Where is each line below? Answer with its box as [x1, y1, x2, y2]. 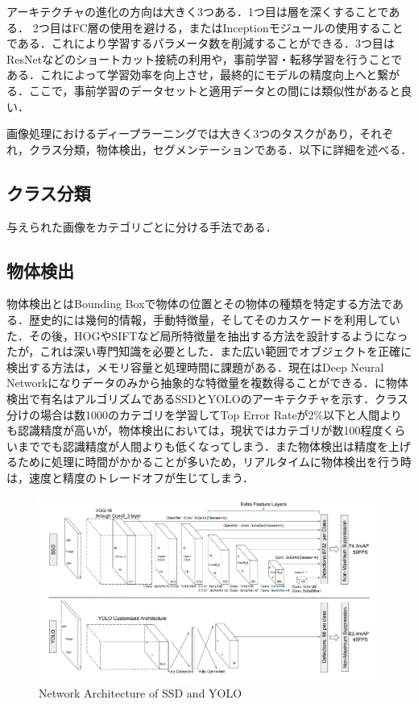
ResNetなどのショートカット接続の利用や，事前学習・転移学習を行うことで [6, 50, 403, 67]
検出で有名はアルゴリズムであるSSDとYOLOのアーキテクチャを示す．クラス [6, 389, 408, 406]
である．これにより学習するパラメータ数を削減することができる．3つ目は [6, 35, 395, 52]
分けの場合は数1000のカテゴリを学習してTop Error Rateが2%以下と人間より [6, 406, 402, 423]
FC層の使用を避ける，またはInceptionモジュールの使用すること [72, 19, 404, 35]
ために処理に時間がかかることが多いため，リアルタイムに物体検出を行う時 [17, 453, 412, 470]
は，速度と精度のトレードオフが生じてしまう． [6, 469, 254, 485]
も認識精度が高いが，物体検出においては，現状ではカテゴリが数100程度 [6, 422, 383, 439]
